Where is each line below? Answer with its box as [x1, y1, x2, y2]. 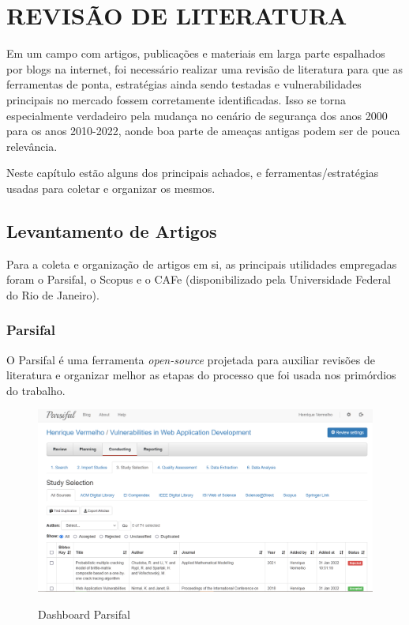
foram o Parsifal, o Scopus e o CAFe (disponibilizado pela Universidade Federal [6, 271, 391, 288]
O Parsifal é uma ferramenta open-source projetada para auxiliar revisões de [6, 351, 375, 367]
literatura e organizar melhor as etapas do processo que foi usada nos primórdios [6, 367, 396, 383]
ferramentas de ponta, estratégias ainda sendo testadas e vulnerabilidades [6, 76, 362, 92]
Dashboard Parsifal [38, 605, 130, 622]
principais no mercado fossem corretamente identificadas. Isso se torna [6, 91, 347, 107]
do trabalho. [6, 382, 66, 398]
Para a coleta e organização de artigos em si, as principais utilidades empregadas [6, 255, 397, 272]
